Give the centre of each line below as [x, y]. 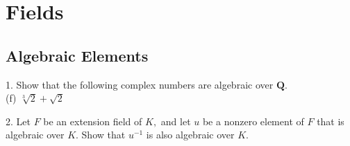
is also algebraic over [190, 135]
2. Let [18, 121]
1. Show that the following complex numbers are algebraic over [140, 84]
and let [176, 121]
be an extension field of [93, 121]
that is [331, 121]
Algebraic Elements [77, 55]
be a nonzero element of [253, 121]
